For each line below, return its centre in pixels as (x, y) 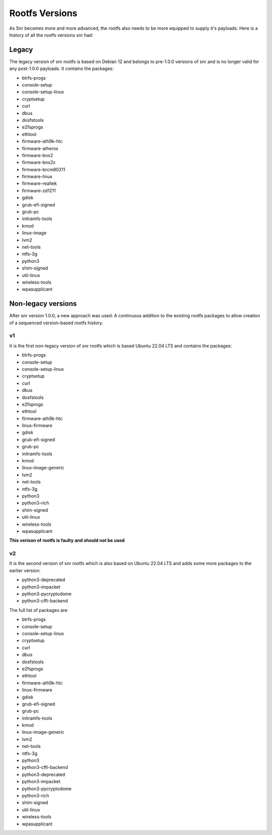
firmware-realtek (40, 183)
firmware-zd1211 (39, 190)
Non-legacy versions (43, 304)
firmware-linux (37, 177)
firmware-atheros (40, 148)
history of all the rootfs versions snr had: (51, 35)
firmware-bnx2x (39, 162)
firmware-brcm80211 (44, 169)
